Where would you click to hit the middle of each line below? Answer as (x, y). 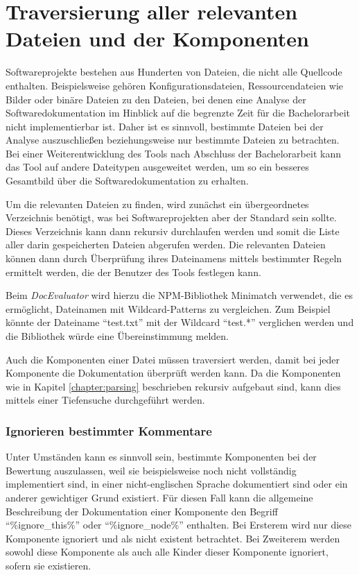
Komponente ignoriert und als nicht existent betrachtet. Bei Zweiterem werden (173, 538)
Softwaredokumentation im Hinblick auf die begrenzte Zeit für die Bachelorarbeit (178, 113)
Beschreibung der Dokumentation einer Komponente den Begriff (142, 511)
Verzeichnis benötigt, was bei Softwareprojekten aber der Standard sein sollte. (171, 217)
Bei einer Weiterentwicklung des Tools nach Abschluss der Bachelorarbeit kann (173, 153)
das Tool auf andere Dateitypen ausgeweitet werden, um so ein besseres (157, 167)
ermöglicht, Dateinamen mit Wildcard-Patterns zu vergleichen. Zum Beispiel (168, 308)
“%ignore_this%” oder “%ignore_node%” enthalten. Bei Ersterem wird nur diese (179, 525)
